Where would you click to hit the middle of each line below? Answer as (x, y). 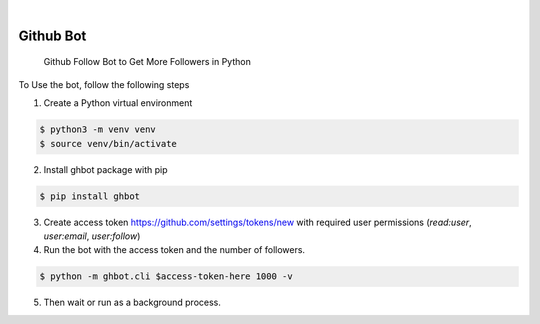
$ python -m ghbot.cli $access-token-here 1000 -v (166, 276)
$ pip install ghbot (89, 196)
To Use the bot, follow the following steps (104, 84)
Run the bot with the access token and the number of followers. (174, 250)
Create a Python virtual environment (118, 103)
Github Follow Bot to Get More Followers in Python (147, 62)
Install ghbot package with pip (105, 169)
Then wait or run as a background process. (132, 302)
